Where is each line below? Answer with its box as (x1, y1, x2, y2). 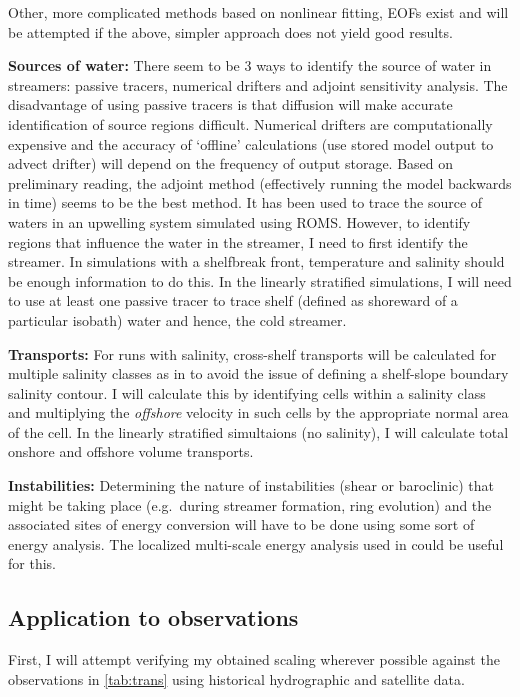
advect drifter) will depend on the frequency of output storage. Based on (8, 153, 454, 174)
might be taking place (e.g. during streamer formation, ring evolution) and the (8, 494, 492, 515)
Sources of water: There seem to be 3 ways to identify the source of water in (8, 55, 492, 76)
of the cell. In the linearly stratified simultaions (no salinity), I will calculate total (8, 421, 509, 442)
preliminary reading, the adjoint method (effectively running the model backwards (8, 172, 512, 193)
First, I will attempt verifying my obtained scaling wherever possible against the (8, 649, 500, 670)
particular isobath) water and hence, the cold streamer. (8, 309, 347, 330)
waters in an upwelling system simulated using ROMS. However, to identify (8, 211, 471, 232)
